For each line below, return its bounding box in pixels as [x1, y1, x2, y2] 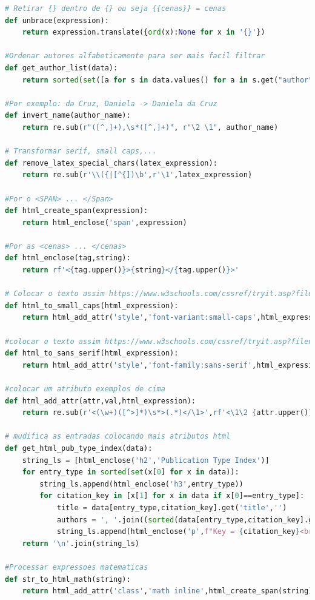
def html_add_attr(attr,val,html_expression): [5, 396, 196, 405]
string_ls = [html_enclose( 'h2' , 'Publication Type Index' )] [22, 456, 270, 465]
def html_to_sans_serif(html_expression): [5, 349, 179, 358]
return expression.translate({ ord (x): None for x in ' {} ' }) [22, 28, 265, 37]
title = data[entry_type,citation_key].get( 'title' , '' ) [56, 503, 287, 512]
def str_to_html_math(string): [5, 575, 131, 584]
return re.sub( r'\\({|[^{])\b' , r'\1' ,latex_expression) [22, 170, 253, 180]
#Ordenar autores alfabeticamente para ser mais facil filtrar [5, 52, 265, 61]
